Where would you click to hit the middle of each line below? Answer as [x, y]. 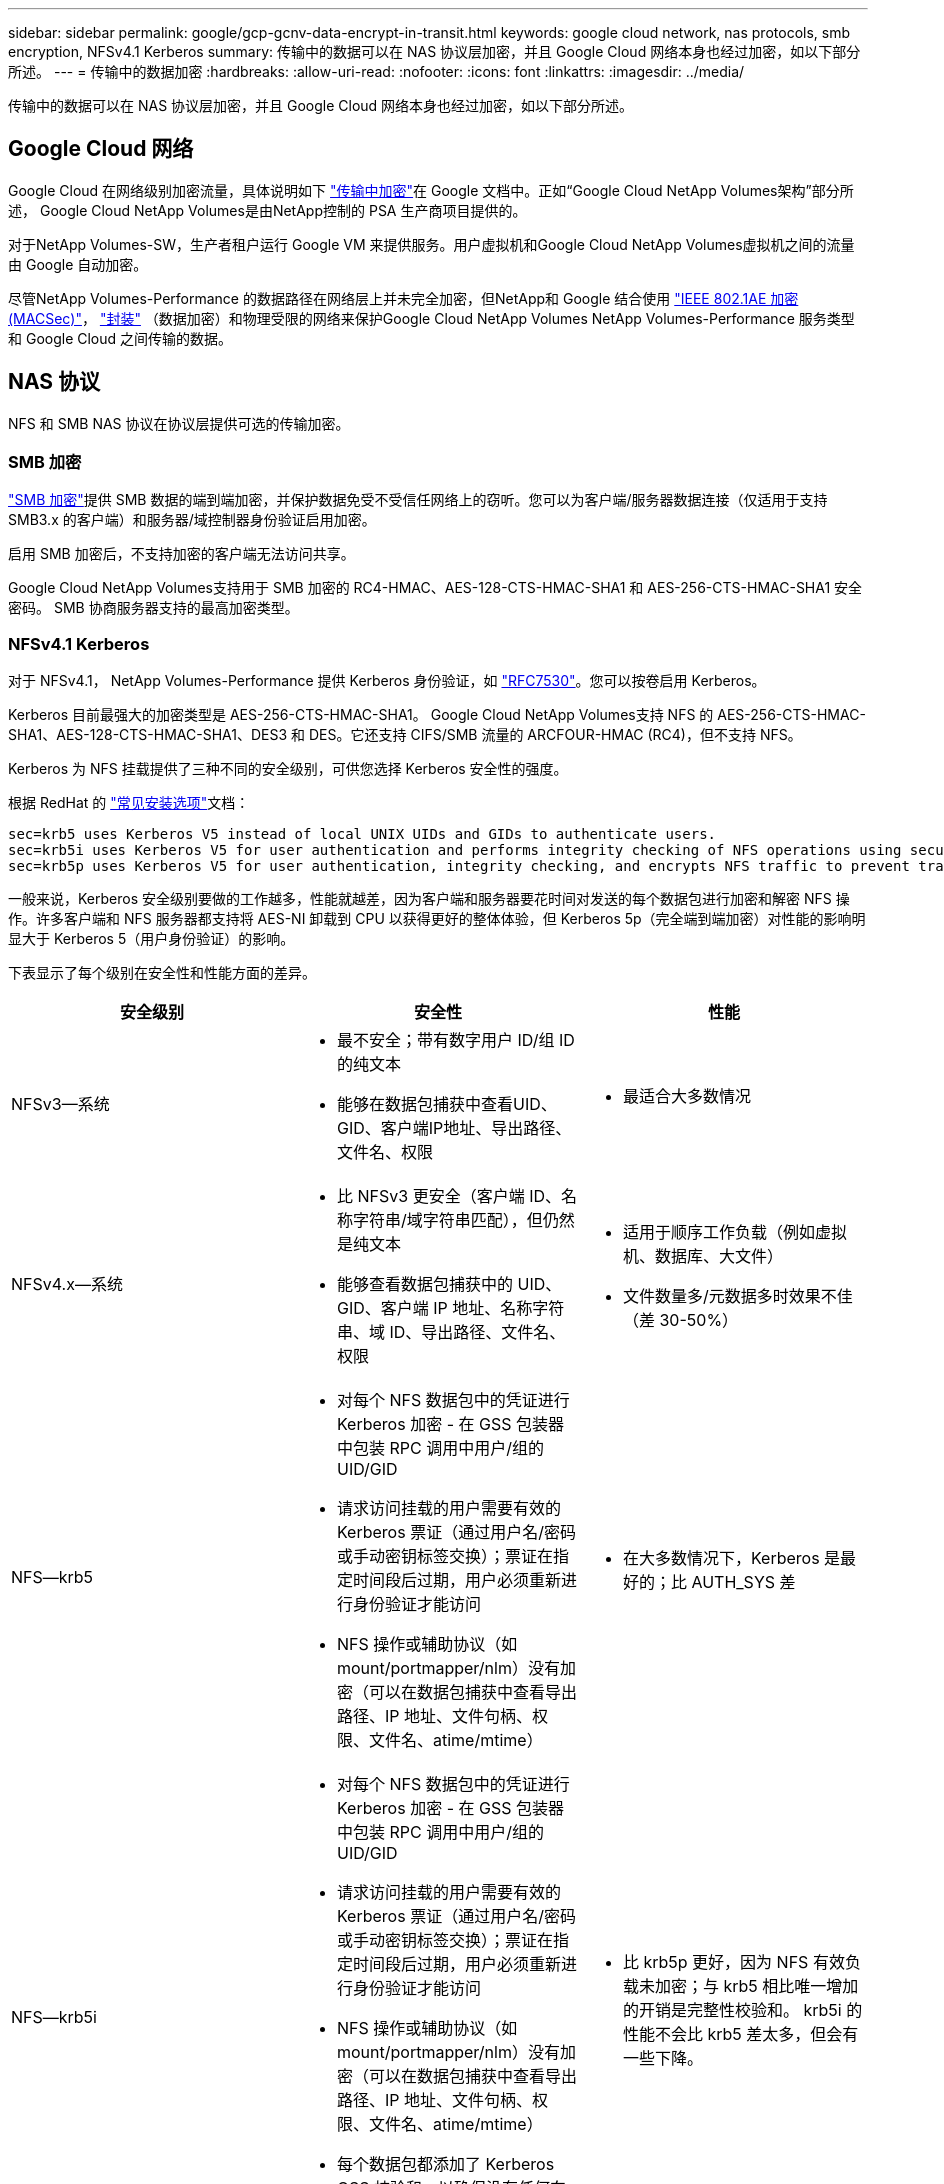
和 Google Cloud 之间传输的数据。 [120, 338]
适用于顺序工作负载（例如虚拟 [734, 1232]
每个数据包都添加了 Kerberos [445, 2164]
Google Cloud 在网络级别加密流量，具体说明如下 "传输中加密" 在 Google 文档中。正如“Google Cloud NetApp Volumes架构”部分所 [431, 190]
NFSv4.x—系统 [67, 1284]
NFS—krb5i [54, 2017]
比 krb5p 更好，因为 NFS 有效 [733, 1962]
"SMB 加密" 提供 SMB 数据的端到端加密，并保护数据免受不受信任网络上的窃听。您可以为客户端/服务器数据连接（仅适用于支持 [418, 500]
